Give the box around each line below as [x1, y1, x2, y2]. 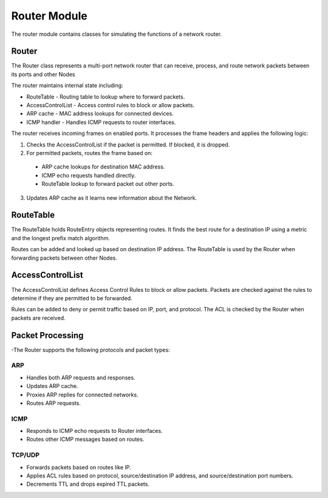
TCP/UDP [11, 451, 39, 459]
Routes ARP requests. [26, 399, 81, 407]
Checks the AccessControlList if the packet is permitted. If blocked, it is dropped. [26, 140, 230, 148]
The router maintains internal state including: [11, 82, 124, 89]
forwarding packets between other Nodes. [11, 254, 118, 261]
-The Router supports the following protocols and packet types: [11, 346, 170, 353]
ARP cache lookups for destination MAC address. [41, 163, 165, 170]
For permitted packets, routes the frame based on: [26, 149, 153, 156]
